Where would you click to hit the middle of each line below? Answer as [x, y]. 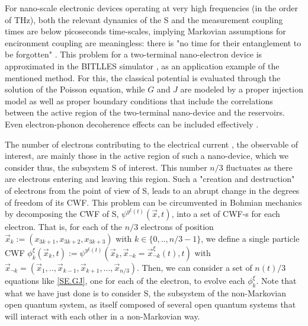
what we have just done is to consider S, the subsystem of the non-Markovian [145, 293]
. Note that [276, 280]
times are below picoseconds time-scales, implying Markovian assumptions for [145, 31]
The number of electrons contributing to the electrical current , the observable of [152, 144]
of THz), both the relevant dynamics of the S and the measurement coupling [144, 19]
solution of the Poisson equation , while [75, 89]
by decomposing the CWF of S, [62, 214]
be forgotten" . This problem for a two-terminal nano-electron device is [134, 54]
